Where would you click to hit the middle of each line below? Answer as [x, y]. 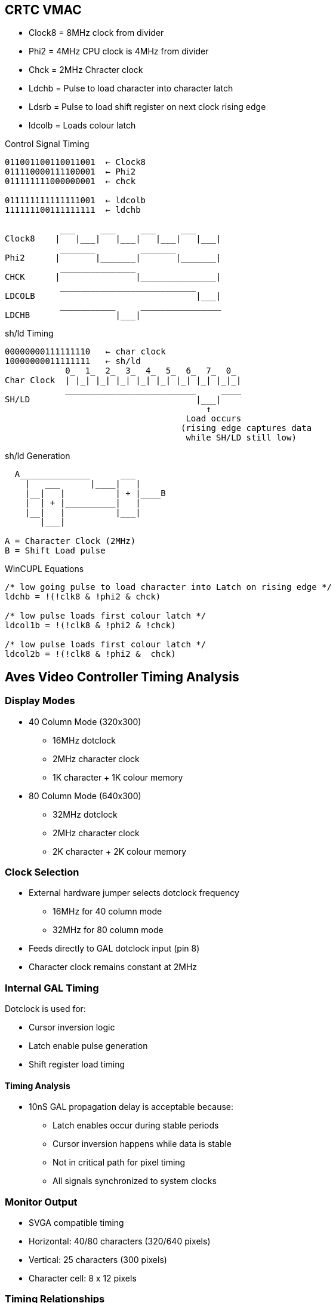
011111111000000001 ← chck [70, 181]
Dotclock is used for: [45, 1009]
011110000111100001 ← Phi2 [70, 172]
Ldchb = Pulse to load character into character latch [131, 88]
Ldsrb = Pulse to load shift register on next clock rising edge [147, 107]
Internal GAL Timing [52, 988]
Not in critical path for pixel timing [119, 1163]
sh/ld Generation [38, 456]
